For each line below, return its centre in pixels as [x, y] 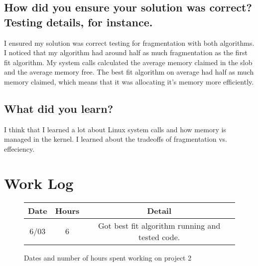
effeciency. [19, 148]
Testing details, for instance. [78, 22]
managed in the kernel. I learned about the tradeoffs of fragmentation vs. [116, 139]
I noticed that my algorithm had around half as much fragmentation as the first [126, 52]
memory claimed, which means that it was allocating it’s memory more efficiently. [129, 81]
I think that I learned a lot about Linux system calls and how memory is [115, 129]
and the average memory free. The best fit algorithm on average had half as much [129, 72]
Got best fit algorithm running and [159, 225]
